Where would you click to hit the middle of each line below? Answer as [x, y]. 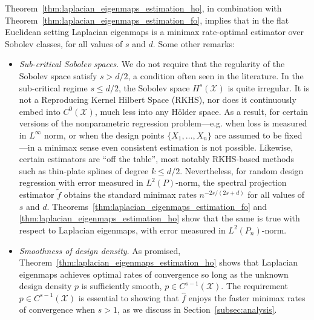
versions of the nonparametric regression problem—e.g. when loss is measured [163, 123]
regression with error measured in [81, 182]
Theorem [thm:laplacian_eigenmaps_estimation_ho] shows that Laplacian [159, 262]
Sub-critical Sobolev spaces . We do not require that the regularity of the [152, 64]
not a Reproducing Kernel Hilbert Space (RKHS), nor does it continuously [158, 100]
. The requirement [254, 286]
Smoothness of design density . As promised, [100, 250]
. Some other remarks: [194, 43]
